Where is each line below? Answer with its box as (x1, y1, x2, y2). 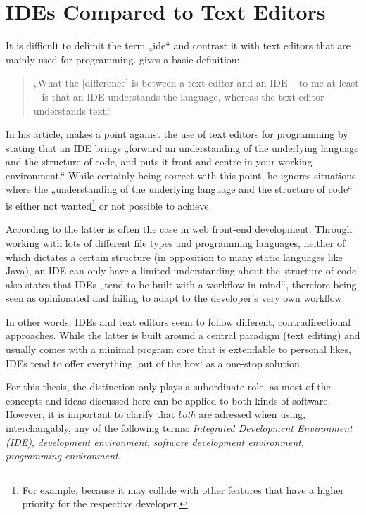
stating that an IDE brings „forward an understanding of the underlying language (6, 140, 359, 155)
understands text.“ (33, 103, 113, 117)
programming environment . (6, 448, 121, 463)
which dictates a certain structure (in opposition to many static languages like (6, 249, 343, 264)
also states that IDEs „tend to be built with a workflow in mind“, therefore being (6, 276, 357, 291)
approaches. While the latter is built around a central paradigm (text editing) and (6, 328, 360, 343)
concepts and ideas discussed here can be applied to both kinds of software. (6, 393, 331, 407)
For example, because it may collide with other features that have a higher (22, 482, 344, 497)
